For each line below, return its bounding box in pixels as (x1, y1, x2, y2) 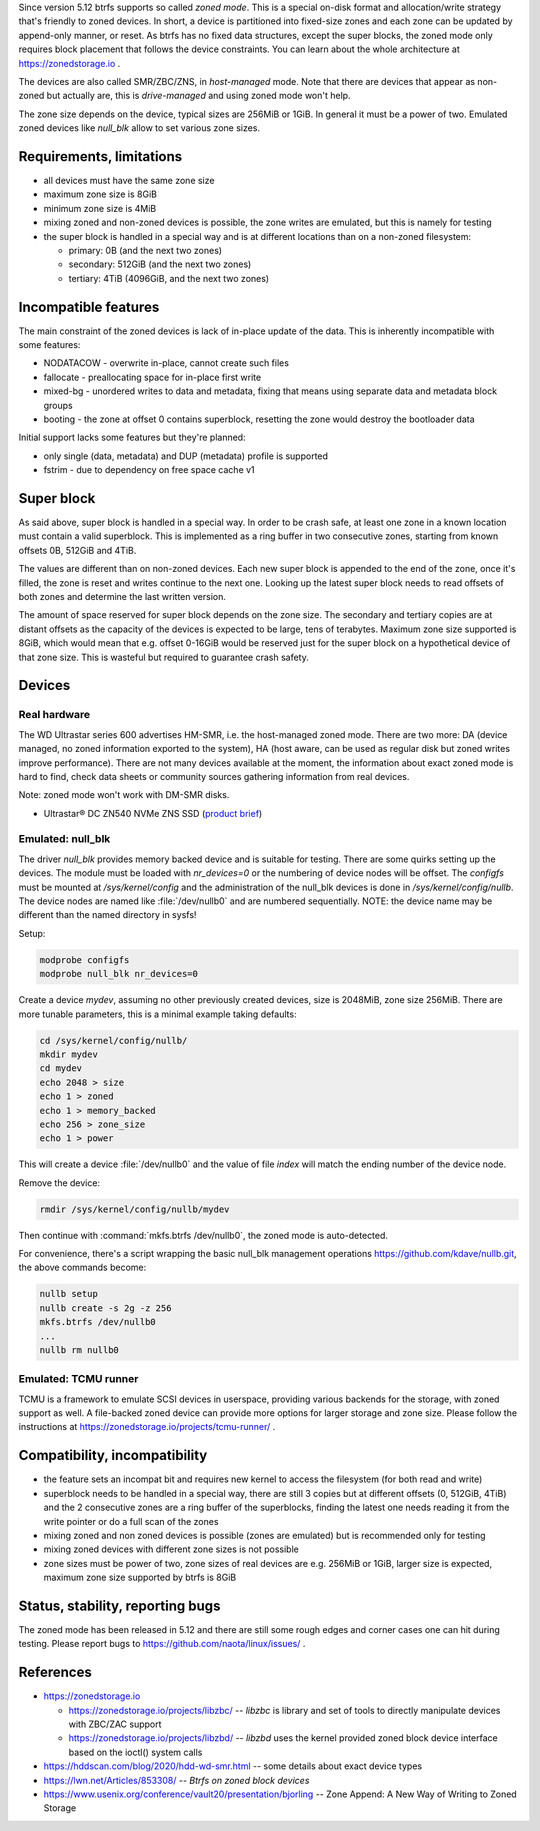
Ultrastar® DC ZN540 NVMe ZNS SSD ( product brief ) (43, 807, 263, 819)
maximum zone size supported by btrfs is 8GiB (43, 1571, 237, 1584)
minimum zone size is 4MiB (43, 202, 157, 214)
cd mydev (39, 1063, 83, 1074)
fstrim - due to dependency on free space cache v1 (43, 464, 255, 476)
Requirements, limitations (18, 148, 183, 165)
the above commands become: (18, 1261, 147, 1274)
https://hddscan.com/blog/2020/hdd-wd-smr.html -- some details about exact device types (43, 1760, 423, 1772)
